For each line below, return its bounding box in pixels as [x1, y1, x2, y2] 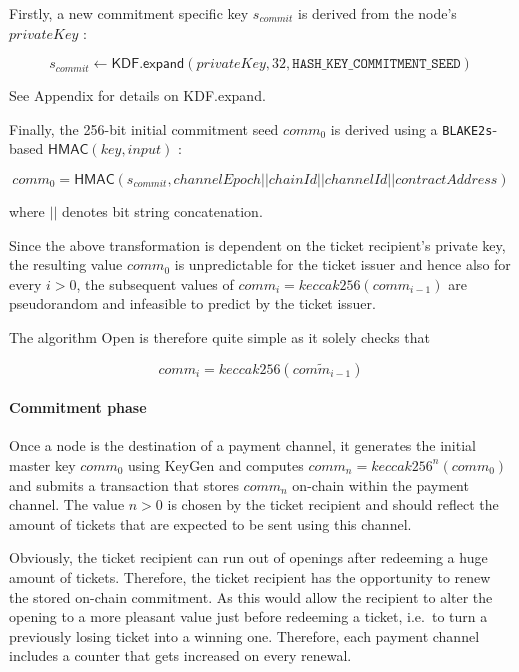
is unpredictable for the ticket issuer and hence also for [174, 254, 511, 275]
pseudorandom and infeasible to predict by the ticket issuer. [9, 293, 376, 314]
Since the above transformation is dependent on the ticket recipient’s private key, [9, 234, 506, 255]
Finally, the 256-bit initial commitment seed [9, 118, 279, 139]
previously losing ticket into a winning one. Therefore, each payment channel [9, 625, 480, 646]
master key [9, 454, 76, 475]
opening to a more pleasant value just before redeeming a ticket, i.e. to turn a [9, 606, 488, 627]
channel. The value [9, 494, 125, 515]
